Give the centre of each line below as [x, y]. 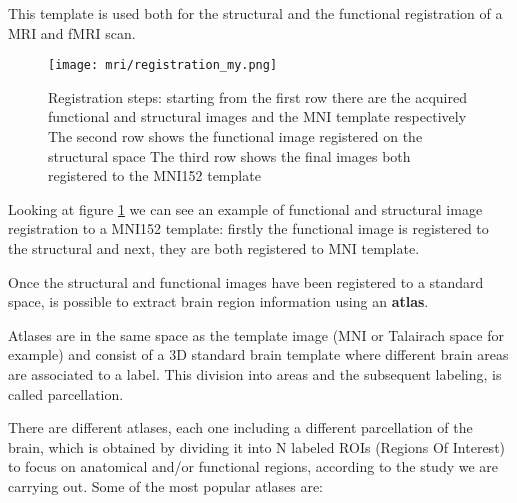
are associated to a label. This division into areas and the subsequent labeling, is [255, 373]
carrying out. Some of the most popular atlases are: [165, 485]
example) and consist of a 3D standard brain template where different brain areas [258, 354]
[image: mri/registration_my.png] [163, 65]
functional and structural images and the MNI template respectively [257, 116]
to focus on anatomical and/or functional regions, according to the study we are [253, 466]
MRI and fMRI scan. [72, 32]
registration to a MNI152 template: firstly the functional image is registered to [248, 228]
